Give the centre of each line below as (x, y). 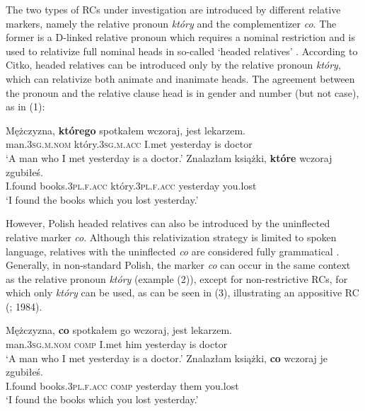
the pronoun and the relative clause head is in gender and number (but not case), (182, 92)
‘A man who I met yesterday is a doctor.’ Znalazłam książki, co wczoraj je (167, 358)
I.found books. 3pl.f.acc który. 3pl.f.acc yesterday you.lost (131, 186)
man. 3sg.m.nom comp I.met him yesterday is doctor (117, 344)
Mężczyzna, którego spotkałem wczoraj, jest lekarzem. (126, 130)
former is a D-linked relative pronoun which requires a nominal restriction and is (180, 37)
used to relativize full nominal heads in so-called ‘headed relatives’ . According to (182, 51)
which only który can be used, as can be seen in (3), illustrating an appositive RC (182, 293)
